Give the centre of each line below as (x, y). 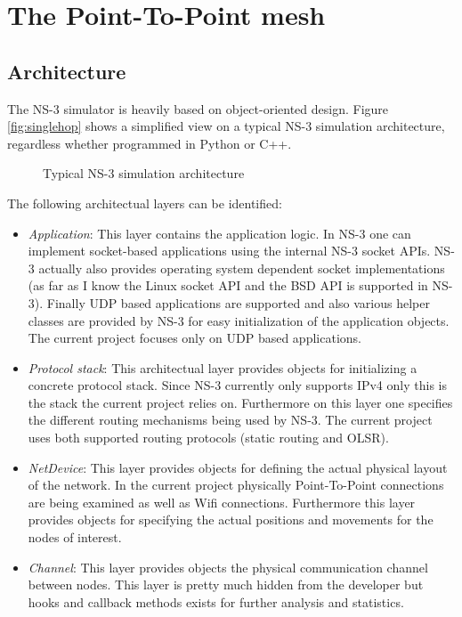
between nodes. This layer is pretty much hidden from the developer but (226, 585)
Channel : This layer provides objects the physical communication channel (228, 567)
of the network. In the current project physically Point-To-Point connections (236, 485)
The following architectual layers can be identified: (145, 203)
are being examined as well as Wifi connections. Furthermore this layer (222, 502)
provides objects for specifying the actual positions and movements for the (231, 520)
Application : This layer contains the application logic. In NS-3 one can (219, 233)
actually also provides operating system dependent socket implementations (242, 268)
